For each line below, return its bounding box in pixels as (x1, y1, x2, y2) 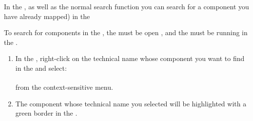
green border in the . (15, 108, 78, 118)
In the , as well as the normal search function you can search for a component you (4, 1, 249, 11)
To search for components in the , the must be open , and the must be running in (4, 27, 248, 38)
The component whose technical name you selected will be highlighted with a (15, 98, 247, 108)
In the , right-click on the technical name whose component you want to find (15, 53, 245, 63)
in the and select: (15, 62, 67, 73)
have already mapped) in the (4, 11, 90, 21)
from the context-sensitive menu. (15, 82, 113, 92)
